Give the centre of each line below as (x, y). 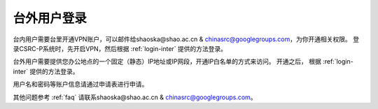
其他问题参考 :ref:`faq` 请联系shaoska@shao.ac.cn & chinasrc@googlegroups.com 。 (135, 97)
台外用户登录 (50, 18)
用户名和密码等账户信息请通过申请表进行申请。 (80, 85)
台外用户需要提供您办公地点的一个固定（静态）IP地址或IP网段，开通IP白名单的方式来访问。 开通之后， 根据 (167, 61)
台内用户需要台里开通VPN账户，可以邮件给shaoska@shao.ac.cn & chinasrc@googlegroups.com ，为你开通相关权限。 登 (186, 39)
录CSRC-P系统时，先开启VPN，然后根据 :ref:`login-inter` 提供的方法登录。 (120, 48)
